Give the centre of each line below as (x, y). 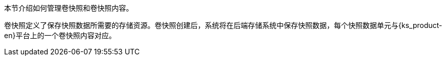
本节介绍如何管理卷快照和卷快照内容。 (69, 8)
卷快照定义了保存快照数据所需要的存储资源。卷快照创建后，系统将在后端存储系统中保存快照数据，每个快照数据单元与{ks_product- (223, 25)
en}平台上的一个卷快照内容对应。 (60, 35)
